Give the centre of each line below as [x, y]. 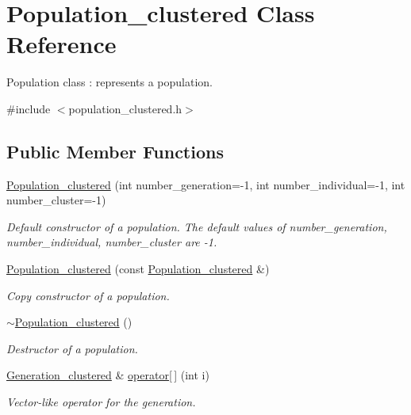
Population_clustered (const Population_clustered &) [138, 269]
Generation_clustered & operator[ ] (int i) [108, 375]
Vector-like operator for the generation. [101, 402]
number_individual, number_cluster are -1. [112, 242]
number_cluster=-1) [56, 200]
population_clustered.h [125, 108]
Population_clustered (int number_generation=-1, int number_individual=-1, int [206, 184]
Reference [61, 44]
